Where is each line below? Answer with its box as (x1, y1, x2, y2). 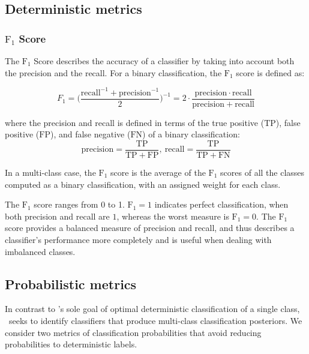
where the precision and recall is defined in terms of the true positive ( (5, 116, 265, 128)
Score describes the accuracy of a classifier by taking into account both (34, 55, 295, 67)
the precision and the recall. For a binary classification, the (5, 66, 222, 79)
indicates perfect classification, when (154, 198, 289, 211)
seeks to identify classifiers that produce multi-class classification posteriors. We (8, 314, 302, 326)
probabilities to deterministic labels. (5, 338, 137, 350)
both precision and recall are (5, 209, 110, 222)
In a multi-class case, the (5, 166, 96, 178)
